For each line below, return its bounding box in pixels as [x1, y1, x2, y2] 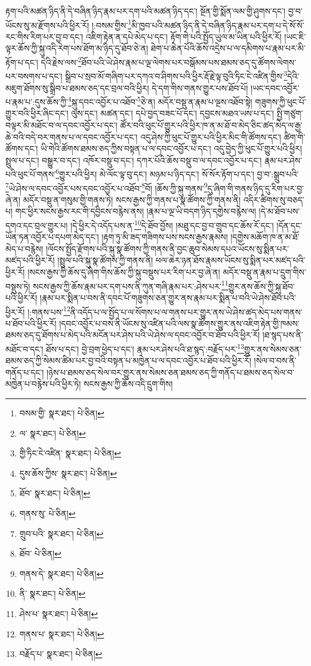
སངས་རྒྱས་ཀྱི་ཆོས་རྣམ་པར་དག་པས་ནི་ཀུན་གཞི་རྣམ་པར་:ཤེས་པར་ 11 [33, 278, 229, 292]
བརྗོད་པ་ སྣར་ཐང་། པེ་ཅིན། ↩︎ [19, 647, 103, 660]
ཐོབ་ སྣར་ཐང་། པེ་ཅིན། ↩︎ [19, 487, 91, 499]
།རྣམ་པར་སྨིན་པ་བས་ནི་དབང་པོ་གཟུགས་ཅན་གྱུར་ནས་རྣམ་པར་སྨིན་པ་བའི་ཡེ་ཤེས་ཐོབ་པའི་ [39, 291, 296, 303]
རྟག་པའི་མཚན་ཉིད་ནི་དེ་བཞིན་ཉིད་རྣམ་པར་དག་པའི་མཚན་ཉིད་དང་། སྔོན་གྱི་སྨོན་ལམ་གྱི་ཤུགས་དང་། [5, 5, 286, 17]
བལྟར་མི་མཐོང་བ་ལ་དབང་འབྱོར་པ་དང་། [5, 118, 118, 131]
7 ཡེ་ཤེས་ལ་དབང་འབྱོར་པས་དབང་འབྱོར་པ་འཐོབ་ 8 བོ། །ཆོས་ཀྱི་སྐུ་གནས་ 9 [5, 180, 208, 194]
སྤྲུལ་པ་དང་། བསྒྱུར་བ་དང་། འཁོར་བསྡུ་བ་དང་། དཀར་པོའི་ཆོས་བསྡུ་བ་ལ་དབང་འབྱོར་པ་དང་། [5, 154, 262, 166]
